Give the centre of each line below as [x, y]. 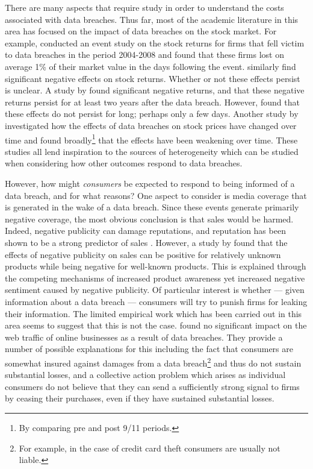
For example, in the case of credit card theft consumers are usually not [150, 448]
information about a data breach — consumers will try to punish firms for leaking [156, 301]
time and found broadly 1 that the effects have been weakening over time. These [151, 139]
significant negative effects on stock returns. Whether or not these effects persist [153, 78]
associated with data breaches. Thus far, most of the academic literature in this [152, 19]
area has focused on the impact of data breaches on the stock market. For [141, 31]
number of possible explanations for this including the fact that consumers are [149, 349]
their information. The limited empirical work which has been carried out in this [153, 313]
